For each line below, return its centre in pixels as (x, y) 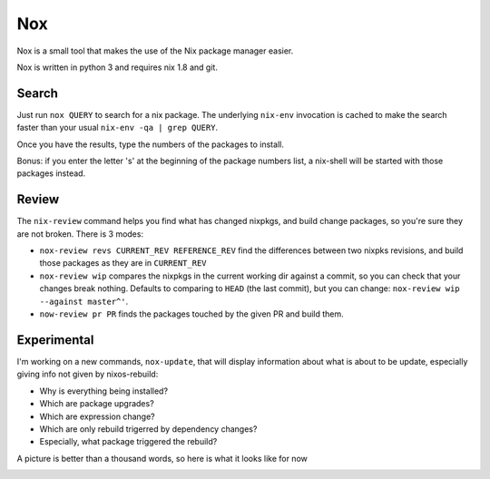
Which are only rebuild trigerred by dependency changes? (148, 429)
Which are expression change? (98, 416)
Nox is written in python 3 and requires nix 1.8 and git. (117, 67)
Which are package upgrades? (97, 404)
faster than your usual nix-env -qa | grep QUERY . (117, 128)
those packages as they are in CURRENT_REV (123, 263)
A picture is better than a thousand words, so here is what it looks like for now (162, 458)
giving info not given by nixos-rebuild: (88, 374)
